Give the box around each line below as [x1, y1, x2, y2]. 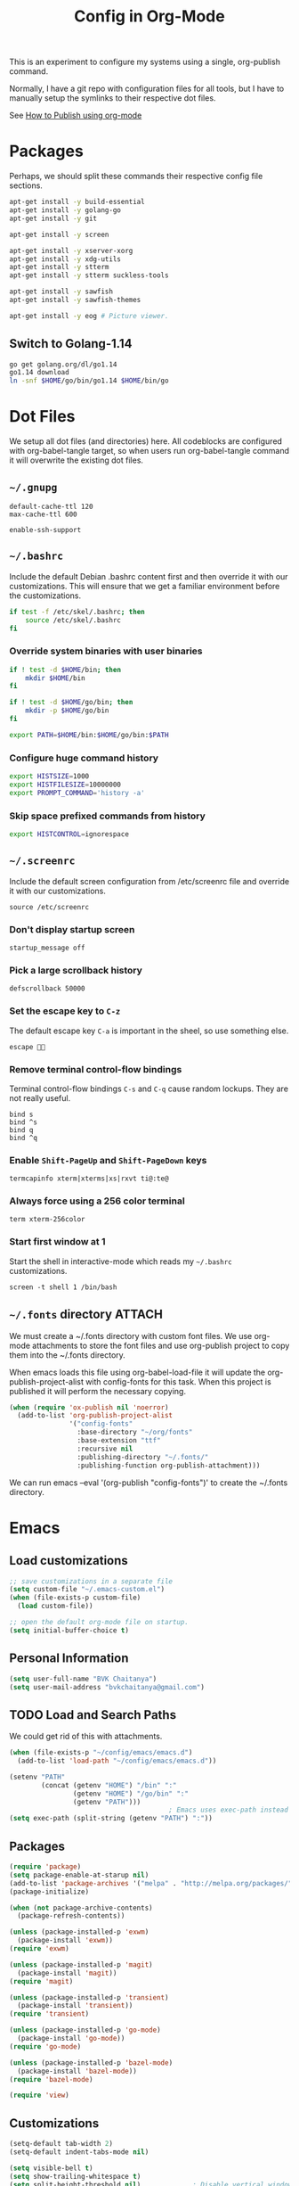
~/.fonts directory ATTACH [9, 1307, 163, 1322]
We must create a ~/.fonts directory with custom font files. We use [9, 1330, 253, 1341]
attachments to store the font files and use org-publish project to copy [32, 1340, 290, 1351]
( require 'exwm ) [9, 1944, 69, 1953]
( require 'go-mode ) [9, 2042, 82, 2051]
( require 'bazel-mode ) [9, 2075, 93, 2083]
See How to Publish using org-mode [9, 110, 142, 121]
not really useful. [9, 1092, 71, 1103]
